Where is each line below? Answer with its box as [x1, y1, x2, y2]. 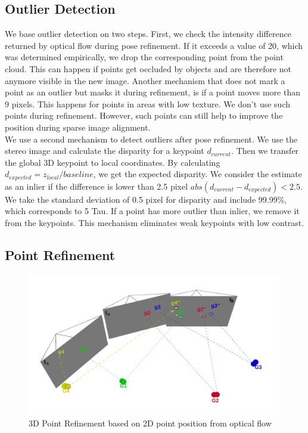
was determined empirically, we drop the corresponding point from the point [5, 51, 284, 63]
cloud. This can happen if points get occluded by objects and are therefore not [5, 62, 292, 75]
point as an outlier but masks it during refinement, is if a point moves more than [5, 86, 300, 98]
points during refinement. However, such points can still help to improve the [5, 109, 283, 122]
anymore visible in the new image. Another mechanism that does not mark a [5, 74, 285, 86]
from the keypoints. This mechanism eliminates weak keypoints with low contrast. [5, 216, 304, 228]
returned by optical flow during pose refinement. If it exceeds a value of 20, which [5, 39, 303, 51]
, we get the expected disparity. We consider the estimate [93, 168, 303, 180]
